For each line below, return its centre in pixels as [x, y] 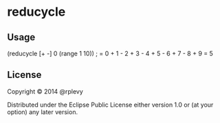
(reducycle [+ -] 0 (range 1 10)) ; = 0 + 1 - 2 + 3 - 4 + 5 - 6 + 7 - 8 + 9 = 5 [110, 53]
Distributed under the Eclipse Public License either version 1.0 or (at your [110, 105]
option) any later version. [42, 112]
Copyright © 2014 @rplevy [45, 91]
